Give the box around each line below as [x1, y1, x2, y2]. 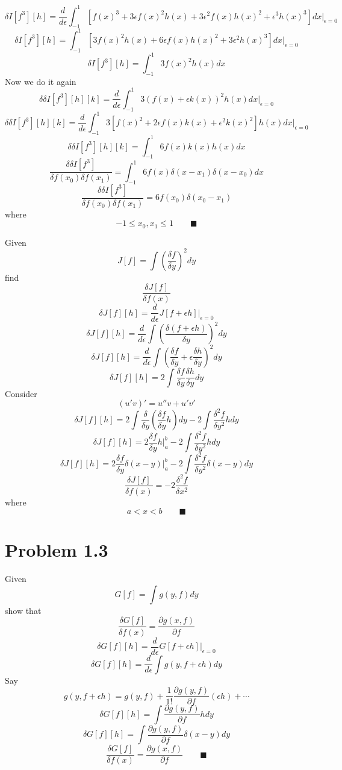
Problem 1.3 [5, 537, 108, 562]
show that [5, 604, 42, 616]
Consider [5, 387, 37, 399]
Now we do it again [5, 75, 76, 87]
